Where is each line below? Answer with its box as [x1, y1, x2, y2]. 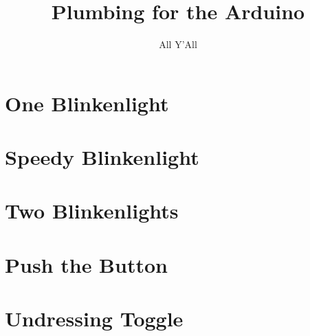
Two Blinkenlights [5, 197, 179, 225]
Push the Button [5, 250, 168, 278]
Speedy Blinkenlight [5, 143, 199, 171]
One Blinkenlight [5, 89, 169, 117]
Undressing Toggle [5, 304, 184, 333]
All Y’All [159, 37, 197, 52]
